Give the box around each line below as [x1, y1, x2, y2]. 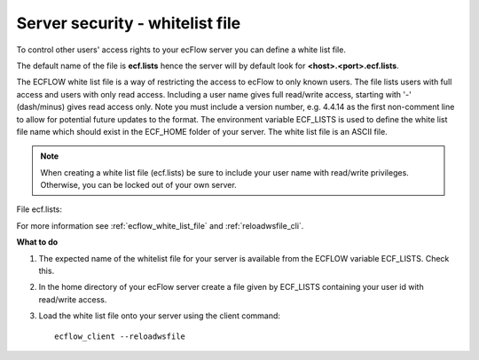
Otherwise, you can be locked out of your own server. [40, 180, 237, 191]
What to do [16, 237, 59, 247]
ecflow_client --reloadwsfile [54, 331, 186, 341]
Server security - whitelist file [16, 13, 241, 33]
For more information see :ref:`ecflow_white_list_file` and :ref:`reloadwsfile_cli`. [16, 220, 304, 231]
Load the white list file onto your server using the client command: [38, 310, 281, 321]
